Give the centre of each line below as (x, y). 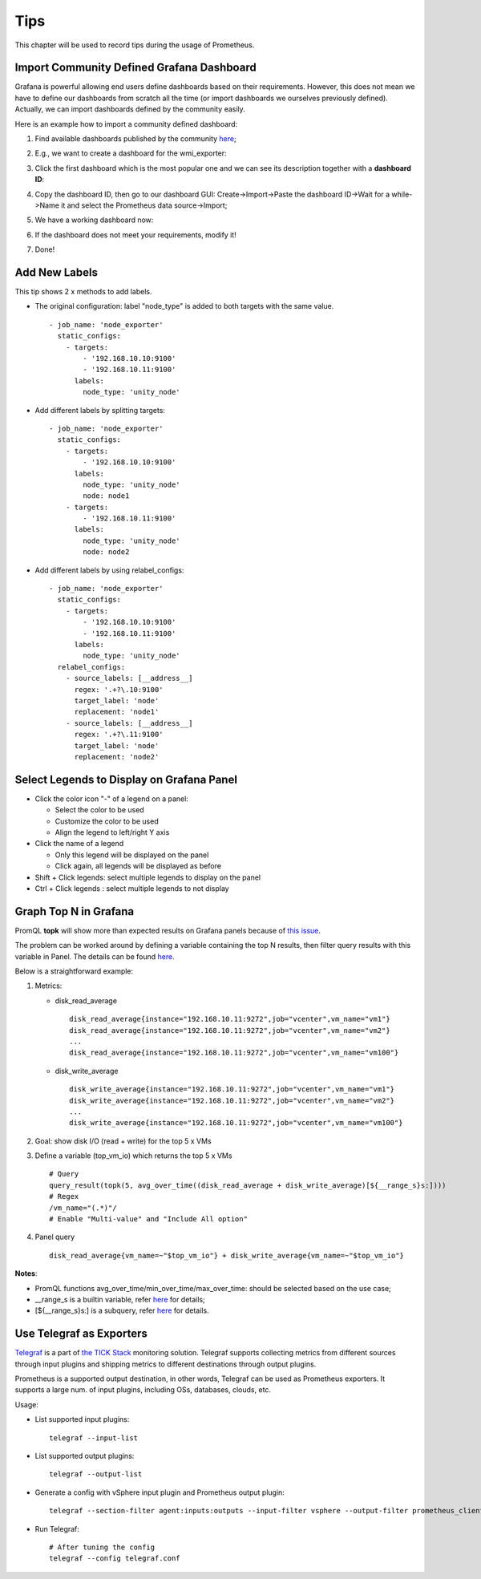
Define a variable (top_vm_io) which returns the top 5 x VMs (133, 1156)
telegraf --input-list (94, 1438)
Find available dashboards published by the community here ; (135, 139)
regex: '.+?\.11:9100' (119, 735)
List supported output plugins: (85, 1456)
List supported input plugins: (82, 1419)
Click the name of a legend (79, 844)
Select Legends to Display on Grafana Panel (126, 779)
